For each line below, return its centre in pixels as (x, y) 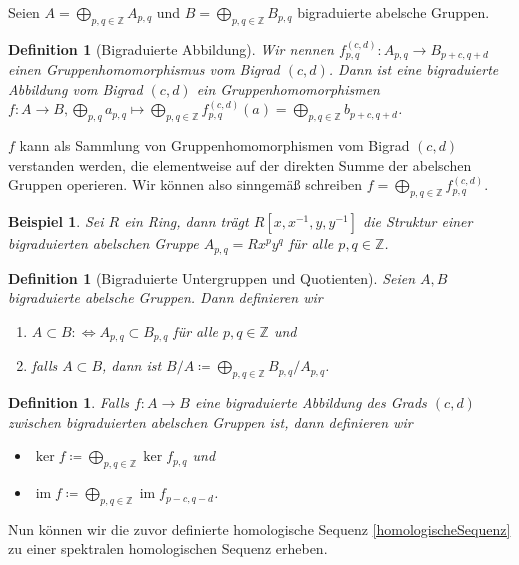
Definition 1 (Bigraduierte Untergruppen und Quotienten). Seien (212, 277)
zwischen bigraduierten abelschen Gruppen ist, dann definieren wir (210, 421)
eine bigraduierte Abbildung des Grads (310, 402)
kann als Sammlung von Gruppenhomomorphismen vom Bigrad (214, 145)
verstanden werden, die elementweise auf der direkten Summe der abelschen (240, 164)
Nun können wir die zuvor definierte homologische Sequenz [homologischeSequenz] (259, 528)
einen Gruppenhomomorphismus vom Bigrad (144, 69)
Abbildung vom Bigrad (75, 88)
